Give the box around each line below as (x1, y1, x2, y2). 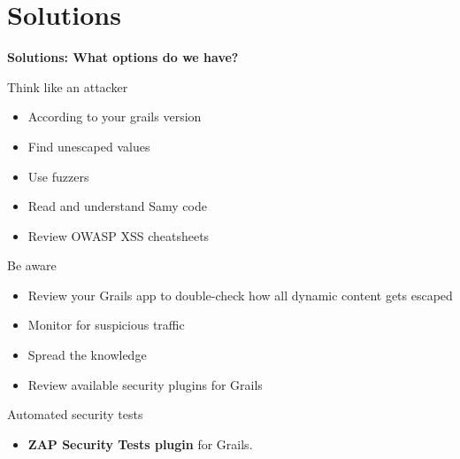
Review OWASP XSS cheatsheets (27, 226, 210, 245)
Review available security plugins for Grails (27, 375, 263, 393)
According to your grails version (27, 107, 202, 126)
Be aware (7, 256, 57, 275)
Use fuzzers (27, 167, 89, 185)
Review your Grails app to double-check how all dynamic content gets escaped (27, 285, 453, 304)
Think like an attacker (7, 77, 128, 96)
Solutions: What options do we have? (7, 48, 239, 66)
